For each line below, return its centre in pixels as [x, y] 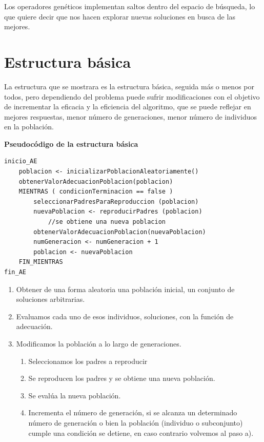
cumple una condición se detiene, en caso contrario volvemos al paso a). [141, 433]
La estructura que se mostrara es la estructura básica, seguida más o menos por [129, 86]
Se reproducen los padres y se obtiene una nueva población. [122, 378]
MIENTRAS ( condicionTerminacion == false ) [96, 192]
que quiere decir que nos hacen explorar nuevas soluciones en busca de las [120, 16]
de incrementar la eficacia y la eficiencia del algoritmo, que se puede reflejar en [128, 107]
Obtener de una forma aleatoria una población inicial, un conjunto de [125, 289]
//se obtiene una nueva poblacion [107, 222]
